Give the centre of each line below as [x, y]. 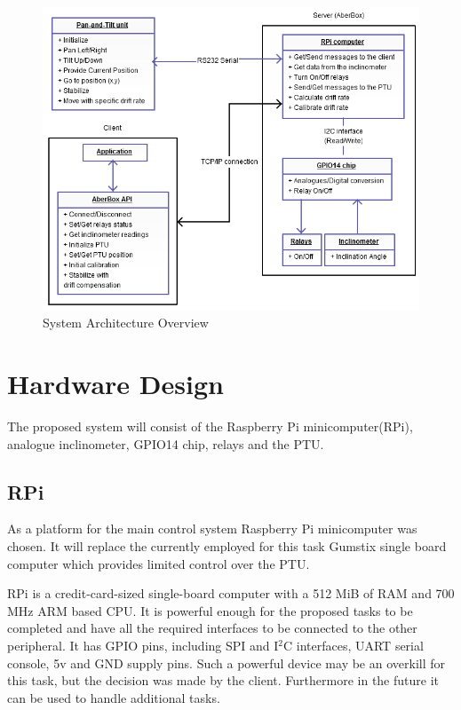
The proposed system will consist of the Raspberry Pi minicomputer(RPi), [210, 426]
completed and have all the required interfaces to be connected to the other [212, 628]
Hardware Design [115, 384]
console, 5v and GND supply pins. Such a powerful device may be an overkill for [226, 663]
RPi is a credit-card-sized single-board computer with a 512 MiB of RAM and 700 [231, 593]
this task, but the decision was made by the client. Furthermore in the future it [223, 680]
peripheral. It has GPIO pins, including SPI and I [143, 645]
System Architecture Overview [126, 323]
